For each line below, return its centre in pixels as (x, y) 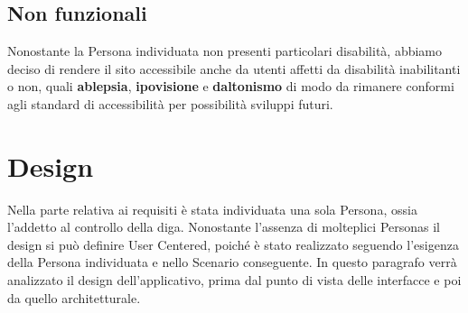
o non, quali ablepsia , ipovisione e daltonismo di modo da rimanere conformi (231, 86)
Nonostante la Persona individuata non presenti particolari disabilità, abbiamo (225, 51)
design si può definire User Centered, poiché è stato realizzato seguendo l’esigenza (233, 244)
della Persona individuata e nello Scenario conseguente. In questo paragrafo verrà (232, 262)
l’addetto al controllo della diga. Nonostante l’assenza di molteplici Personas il (224, 227)
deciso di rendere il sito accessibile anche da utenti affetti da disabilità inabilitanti (234, 68)
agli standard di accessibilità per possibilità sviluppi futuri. (170, 103)
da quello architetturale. (74, 297)
